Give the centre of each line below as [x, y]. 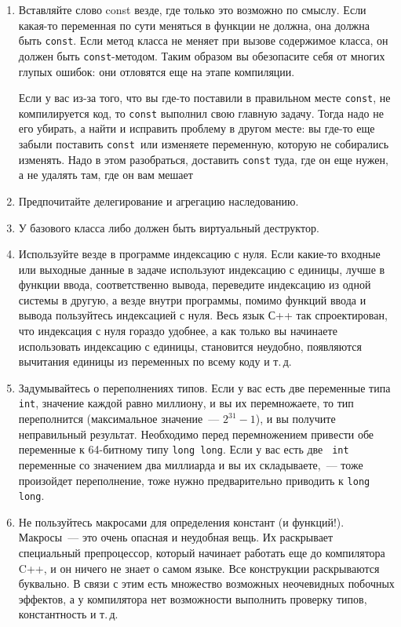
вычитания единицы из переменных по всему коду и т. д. [155, 361]
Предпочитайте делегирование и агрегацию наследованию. [159, 200]
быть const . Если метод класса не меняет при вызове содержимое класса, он [203, 40]
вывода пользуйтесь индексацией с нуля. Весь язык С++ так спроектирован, [203, 315]
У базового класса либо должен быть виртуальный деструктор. [169, 227]
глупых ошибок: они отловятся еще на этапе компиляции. [157, 71]
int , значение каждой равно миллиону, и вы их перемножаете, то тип [186, 403]
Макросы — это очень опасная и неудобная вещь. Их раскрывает [176, 537]
